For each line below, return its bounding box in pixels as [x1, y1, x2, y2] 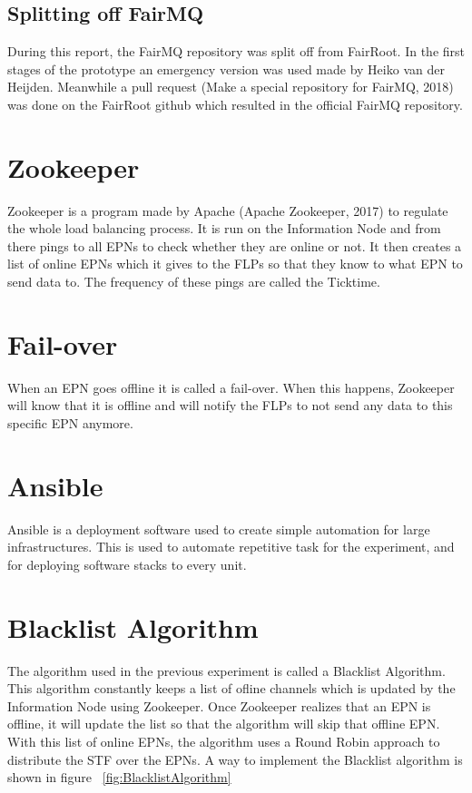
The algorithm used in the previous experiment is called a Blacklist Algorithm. [7, 661, 446, 680]
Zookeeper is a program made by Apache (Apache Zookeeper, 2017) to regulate [7, 201, 448, 220]
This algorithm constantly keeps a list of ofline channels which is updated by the [7, 679, 456, 698]
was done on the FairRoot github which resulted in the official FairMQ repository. [7, 94, 463, 113]
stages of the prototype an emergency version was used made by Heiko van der [7, 59, 445, 78]
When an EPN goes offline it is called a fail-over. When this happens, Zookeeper [7, 377, 455, 396]
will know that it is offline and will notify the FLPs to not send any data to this [7, 396, 453, 415]
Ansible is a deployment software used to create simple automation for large [7, 519, 430, 538]
